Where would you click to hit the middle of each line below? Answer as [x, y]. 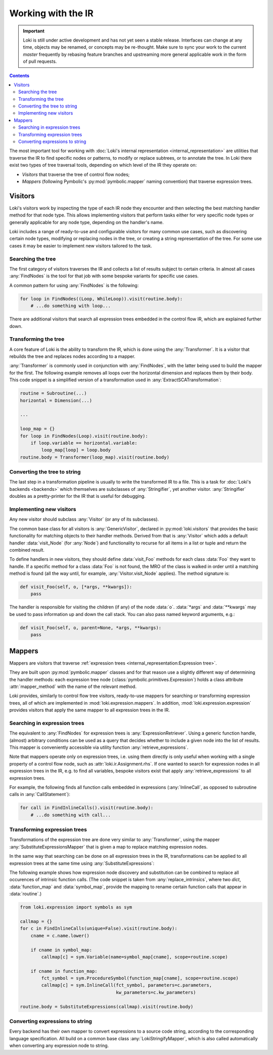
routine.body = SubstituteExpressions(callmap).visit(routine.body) [107, 1007]
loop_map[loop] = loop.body [76, 450]
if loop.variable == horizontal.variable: [84, 443]
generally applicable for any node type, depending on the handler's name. [86, 222]
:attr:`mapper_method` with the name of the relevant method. [73, 686]
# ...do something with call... [71, 815]
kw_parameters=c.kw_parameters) [156, 992]
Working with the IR [51, 13]
